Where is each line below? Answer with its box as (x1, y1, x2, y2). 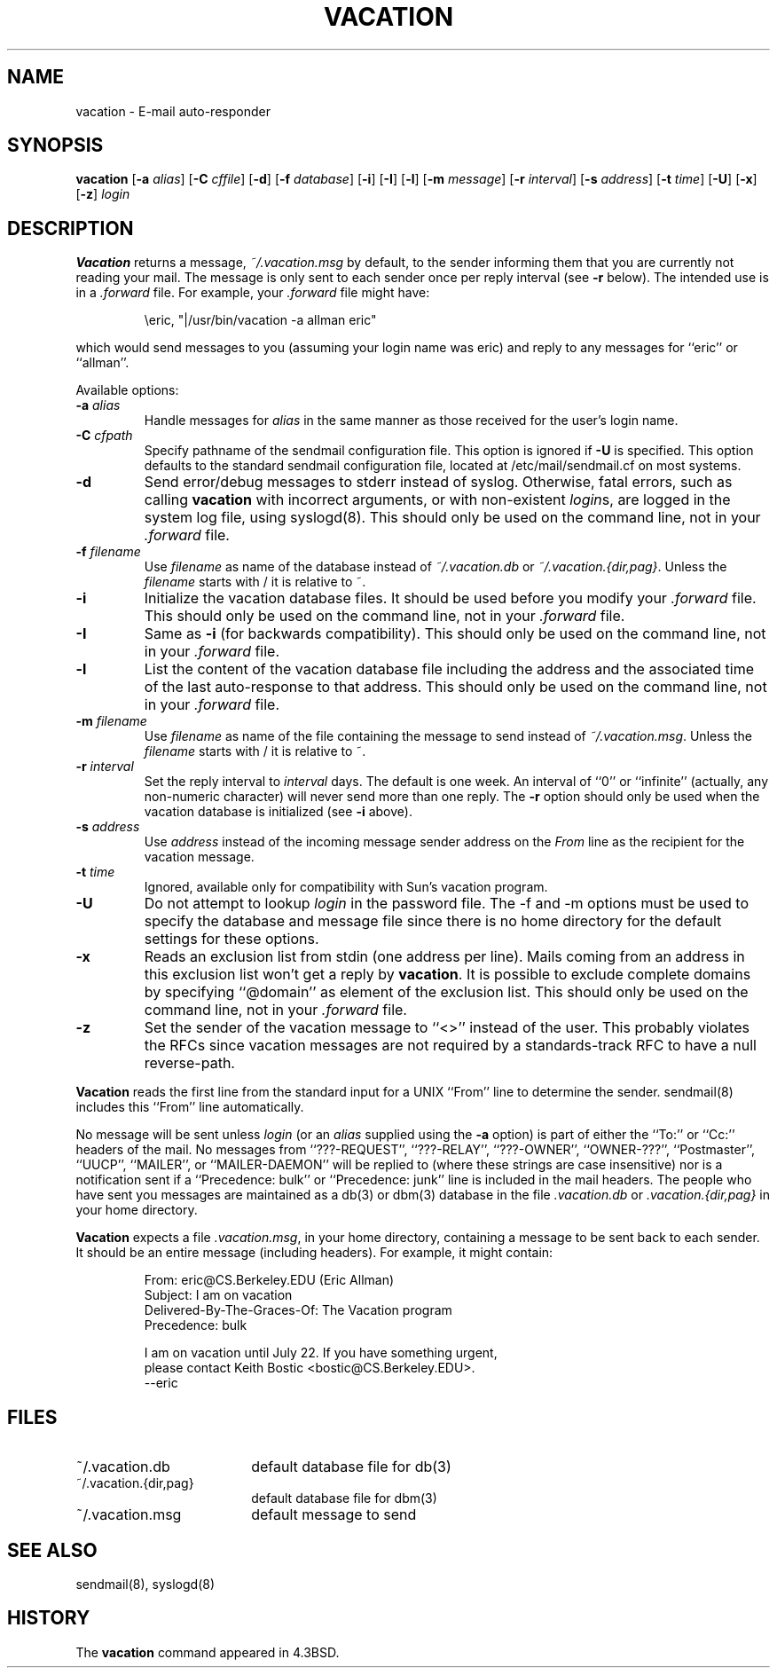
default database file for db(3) (251, 1458, 451, 1476)
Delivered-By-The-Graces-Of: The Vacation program (144, 1302, 452, 1318)
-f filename (75, 544, 141, 560)
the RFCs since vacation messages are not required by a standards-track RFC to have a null (144, 1036, 757, 1055)
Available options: (75, 382, 179, 398)
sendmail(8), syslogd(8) (75, 1576, 216, 1592)
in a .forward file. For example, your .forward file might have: (75, 285, 430, 301)
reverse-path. (144, 1054, 235, 1073)
